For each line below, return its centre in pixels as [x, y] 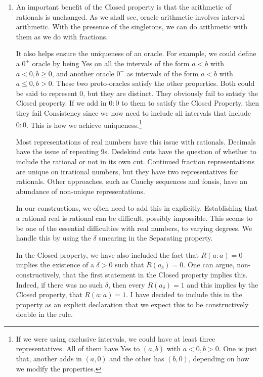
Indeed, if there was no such [59, 284]
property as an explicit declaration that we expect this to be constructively [132, 304]
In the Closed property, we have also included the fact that [107, 254]
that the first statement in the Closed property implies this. [155, 274]
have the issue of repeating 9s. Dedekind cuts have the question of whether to [136, 151]
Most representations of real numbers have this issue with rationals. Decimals [136, 141]
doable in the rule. [44, 314]
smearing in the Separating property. [156, 238]
